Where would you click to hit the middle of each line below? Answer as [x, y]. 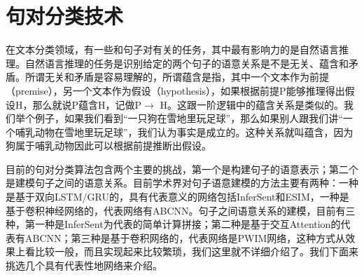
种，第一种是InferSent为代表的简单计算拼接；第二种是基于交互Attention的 [173, 224]
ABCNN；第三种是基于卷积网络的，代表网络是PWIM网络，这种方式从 [185, 237]
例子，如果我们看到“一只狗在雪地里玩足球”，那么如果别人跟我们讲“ [189, 118]
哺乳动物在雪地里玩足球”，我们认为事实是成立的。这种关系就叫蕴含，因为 [184, 131]
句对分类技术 [65, 16]
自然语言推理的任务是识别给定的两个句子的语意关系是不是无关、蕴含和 [187, 63]
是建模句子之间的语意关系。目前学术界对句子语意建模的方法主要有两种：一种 [182, 183]
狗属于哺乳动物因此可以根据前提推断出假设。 [108, 146]
